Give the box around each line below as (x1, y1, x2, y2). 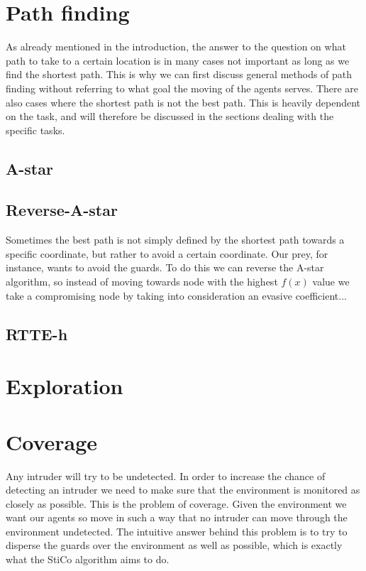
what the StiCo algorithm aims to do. (6, 552, 170, 567)
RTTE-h (6, 322, 68, 344)
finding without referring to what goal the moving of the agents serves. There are (6, 80, 359, 95)
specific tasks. (6, 122, 65, 137)
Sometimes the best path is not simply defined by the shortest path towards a (6, 232, 345, 247)
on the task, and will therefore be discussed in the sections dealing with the (6, 109, 334, 124)
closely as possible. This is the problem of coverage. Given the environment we (6, 496, 347, 511)
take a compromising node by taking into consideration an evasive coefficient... (6, 288, 347, 303)
